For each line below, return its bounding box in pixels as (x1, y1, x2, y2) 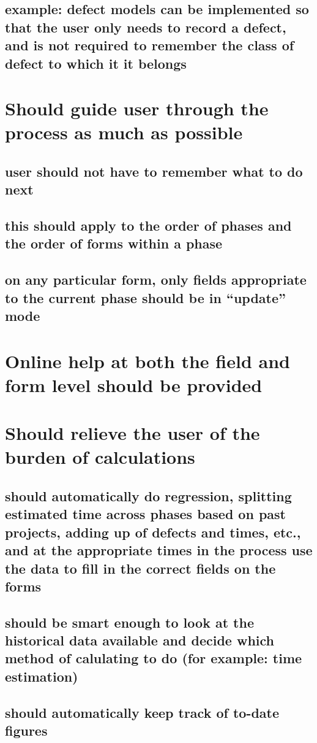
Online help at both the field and (5, 348, 290, 373)
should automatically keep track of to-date (5, 703, 280, 722)
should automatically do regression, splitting (5, 486, 292, 505)
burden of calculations (5, 444, 195, 469)
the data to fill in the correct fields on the (5, 558, 276, 577)
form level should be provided (5, 372, 263, 397)
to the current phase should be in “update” (5, 288, 286, 307)
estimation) (5, 666, 78, 685)
